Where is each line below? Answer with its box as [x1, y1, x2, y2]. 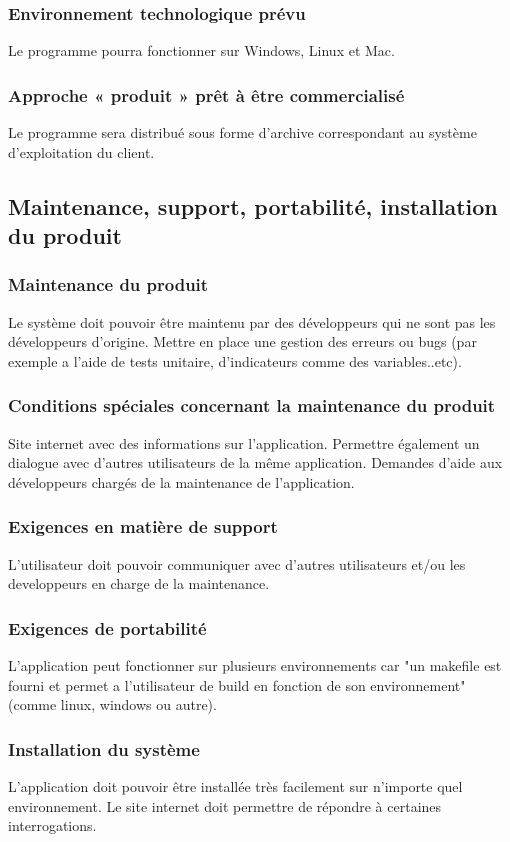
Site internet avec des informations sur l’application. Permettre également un [8, 432, 480, 453]
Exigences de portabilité [8, 615, 207, 640]
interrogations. [8, 815, 97, 836]
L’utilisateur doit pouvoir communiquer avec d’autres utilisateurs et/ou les [8, 553, 466, 574]
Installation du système [8, 736, 200, 761]
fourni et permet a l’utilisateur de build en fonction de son [8, 674, 366, 695]
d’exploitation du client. [8, 141, 155, 162]
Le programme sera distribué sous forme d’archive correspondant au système [8, 122, 477, 143]
